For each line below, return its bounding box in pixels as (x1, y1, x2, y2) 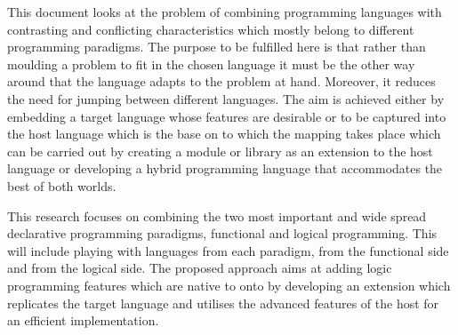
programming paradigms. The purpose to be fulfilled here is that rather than (7, 37, 426, 56)
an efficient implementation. (7, 311, 159, 330)
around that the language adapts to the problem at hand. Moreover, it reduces (7, 72, 436, 91)
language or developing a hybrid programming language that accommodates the (7, 159, 443, 178)
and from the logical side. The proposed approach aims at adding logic (7, 259, 392, 277)
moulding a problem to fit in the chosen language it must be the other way (7, 54, 415, 73)
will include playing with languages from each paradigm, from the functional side (7, 241, 449, 259)
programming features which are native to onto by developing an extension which (7, 275, 451, 294)
